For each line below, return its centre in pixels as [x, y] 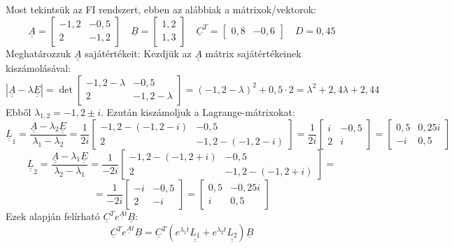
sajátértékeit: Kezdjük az [138, 53]
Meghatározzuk [38, 53]
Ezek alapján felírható [53, 216]
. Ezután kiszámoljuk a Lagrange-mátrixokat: [198, 111]
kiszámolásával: [38, 68]
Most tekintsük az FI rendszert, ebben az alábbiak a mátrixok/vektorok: [161, 9]
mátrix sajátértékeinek [253, 53]
